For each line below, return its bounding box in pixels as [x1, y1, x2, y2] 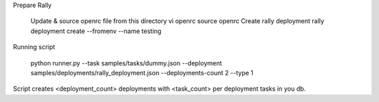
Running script [13, 43, 55, 51]
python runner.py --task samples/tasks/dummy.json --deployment [30, 58, 222, 67]
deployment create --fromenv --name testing [30, 27, 161, 35]
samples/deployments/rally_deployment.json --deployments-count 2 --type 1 [30, 68, 254, 77]
